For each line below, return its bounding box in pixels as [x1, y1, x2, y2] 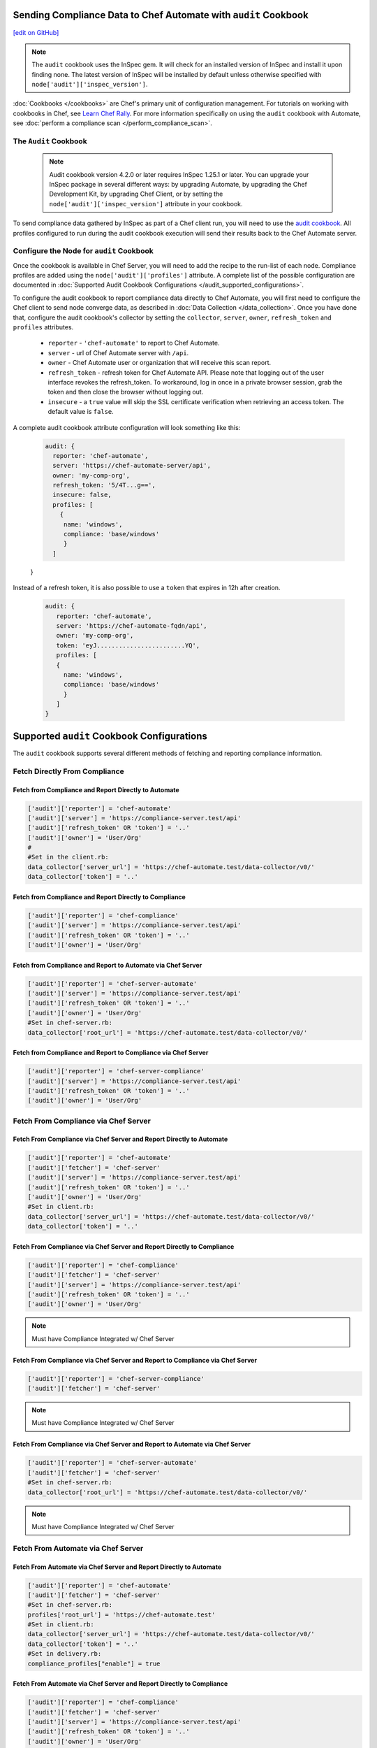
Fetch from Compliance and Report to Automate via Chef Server [13, 961, 202, 969]
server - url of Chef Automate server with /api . [47, 348, 189, 357]
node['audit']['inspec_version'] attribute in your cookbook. [49, 199, 244, 208]
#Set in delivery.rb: [27, 1650, 102, 1658]
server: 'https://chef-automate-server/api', [52, 461, 211, 470]
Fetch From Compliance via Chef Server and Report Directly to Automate [13, 1135, 228, 1143]
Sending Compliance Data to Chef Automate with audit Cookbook [13, 9, 309, 21]
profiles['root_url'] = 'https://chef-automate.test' [27, 1610, 216, 1619]
